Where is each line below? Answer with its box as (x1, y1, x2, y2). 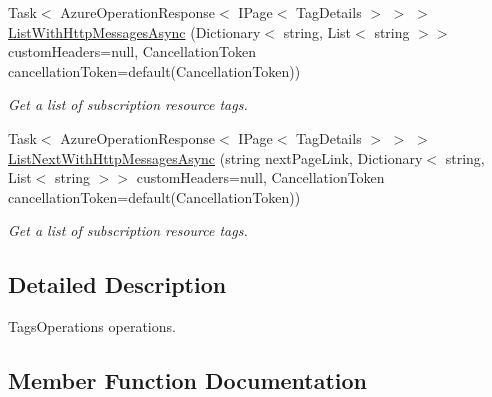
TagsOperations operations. (8, 316, 176, 337)
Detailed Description (8, 269, 227, 300)
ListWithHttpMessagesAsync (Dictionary (8, 21, 261, 42)
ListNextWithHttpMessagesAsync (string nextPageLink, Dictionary (8, 147, 423, 168)
